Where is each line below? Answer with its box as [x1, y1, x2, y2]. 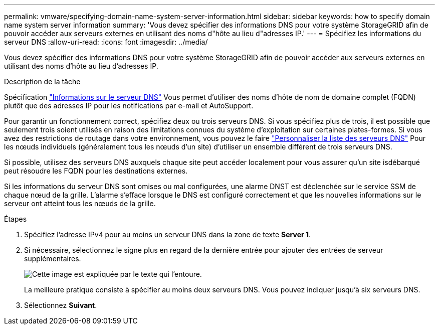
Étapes [4, 215, 27, 223]
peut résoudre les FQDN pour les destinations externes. [4, 167, 188, 175]
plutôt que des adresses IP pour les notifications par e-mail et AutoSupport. [4, 101, 254, 110]
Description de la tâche [4, 77, 81, 86]
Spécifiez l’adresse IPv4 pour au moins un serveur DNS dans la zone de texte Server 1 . [24, 230, 311, 239]
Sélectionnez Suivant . [24, 301, 97, 309]
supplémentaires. [24, 254, 81, 263]
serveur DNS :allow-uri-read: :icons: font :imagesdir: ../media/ [4, 38, 208, 46]
